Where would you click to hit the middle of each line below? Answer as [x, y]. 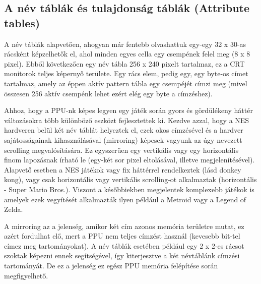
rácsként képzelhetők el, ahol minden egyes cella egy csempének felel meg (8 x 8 [127, 54]
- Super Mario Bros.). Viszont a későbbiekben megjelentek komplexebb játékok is [129, 189]
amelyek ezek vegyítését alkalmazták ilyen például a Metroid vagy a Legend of [125, 199]
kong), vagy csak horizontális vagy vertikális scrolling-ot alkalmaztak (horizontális [130, 179]
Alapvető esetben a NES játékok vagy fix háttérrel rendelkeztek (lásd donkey [123, 169]
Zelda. [14, 209]
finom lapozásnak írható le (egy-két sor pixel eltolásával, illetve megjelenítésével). [129, 160]
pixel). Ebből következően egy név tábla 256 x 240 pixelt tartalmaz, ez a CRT [124, 63]
